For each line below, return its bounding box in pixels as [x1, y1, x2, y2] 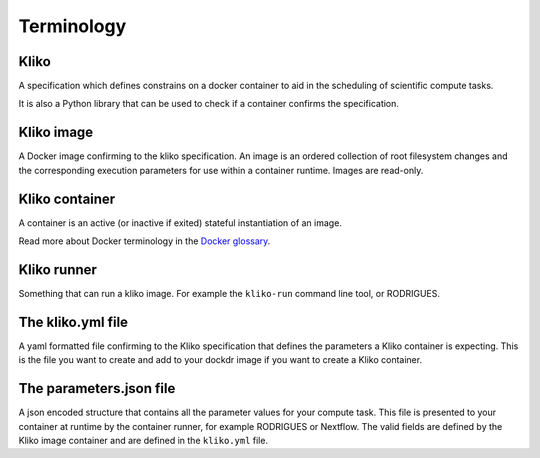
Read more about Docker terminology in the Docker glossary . [18, 235, 271, 247]
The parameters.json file [18, 380, 176, 397]
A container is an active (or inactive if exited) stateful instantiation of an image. [18, 216, 342, 229]
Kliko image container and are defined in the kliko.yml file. [18, 434, 269, 446]
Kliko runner [18, 261, 97, 278]
